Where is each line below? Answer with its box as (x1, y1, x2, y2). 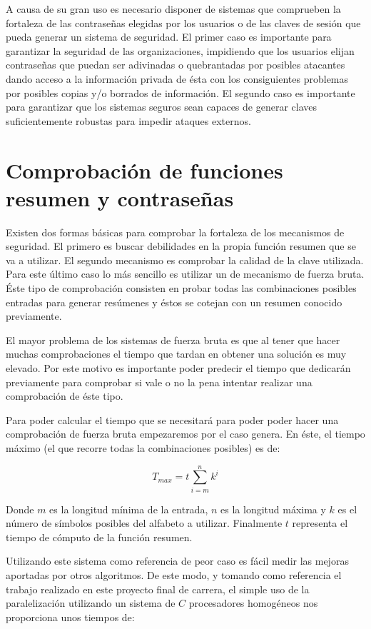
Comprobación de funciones (6, 155, 283, 184)
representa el (292, 515, 348, 530)
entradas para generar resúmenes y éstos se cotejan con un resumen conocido (6, 294, 342, 309)
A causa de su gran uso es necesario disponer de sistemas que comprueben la (6, 1, 341, 16)
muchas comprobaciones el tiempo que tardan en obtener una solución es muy (6, 346, 347, 361)
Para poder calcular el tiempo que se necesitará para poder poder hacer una (6, 412, 339, 427)
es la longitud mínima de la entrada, (49, 501, 208, 516)
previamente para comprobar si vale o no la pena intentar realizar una (6, 374, 312, 389)
